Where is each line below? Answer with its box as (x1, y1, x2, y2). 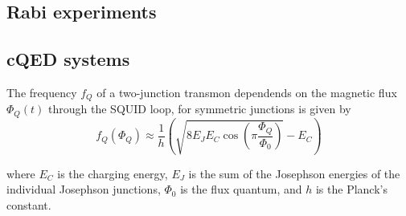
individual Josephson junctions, (6, 181, 161, 198)
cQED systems (6, 47, 130, 71)
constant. (6, 196, 51, 213)
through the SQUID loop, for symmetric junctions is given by (48, 100, 351, 117)
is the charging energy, (57, 165, 168, 181)
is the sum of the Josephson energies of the (188, 165, 400, 181)
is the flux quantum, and (180, 181, 302, 198)
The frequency (6, 84, 77, 100)
